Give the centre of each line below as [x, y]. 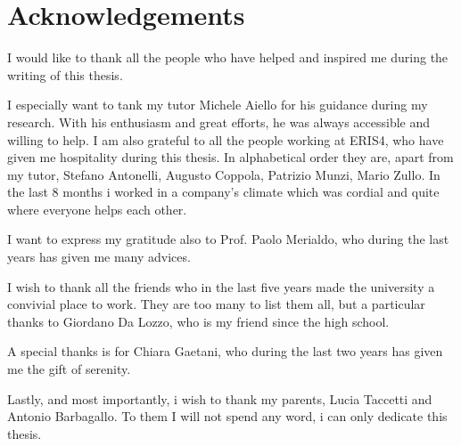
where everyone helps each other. [97, 209]
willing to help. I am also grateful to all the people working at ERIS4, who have [226, 139]
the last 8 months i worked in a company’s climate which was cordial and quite [223, 192]
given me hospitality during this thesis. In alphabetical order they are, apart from [230, 157]
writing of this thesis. [65, 74]
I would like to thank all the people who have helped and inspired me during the [228, 57]
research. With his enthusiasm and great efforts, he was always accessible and [219, 122]
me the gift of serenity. [69, 369]
